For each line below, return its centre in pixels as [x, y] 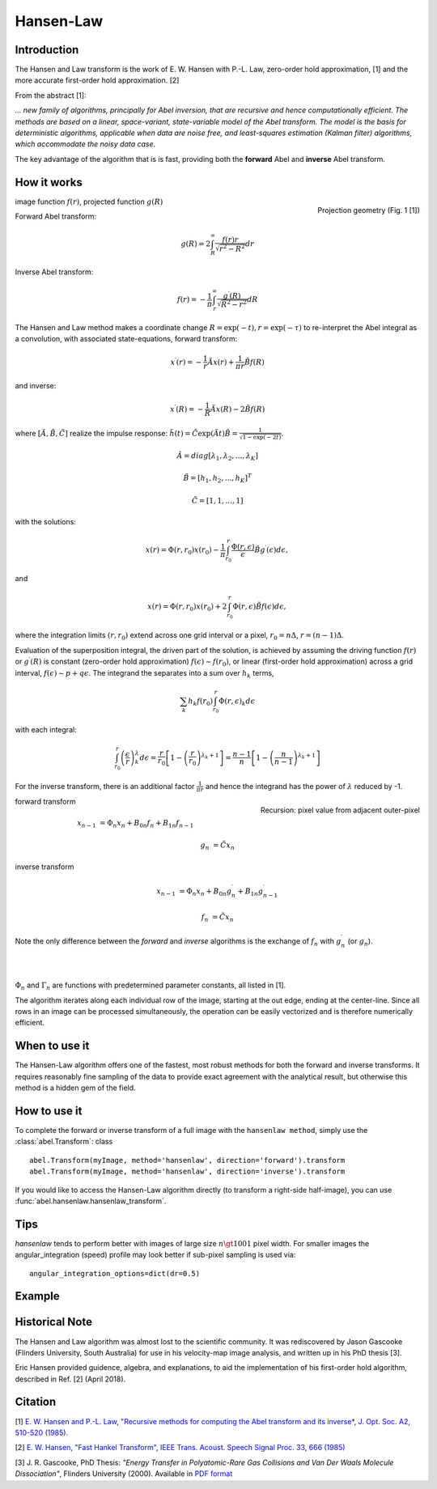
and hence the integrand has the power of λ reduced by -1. [304, 786]
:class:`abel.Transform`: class [64, 1142]
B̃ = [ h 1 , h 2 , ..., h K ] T [218, 478]
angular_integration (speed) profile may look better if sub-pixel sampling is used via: [155, 1255]
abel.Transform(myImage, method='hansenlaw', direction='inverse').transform [187, 1172]
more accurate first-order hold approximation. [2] [97, 80]
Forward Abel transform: [56, 216]
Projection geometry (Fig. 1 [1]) [369, 210]
